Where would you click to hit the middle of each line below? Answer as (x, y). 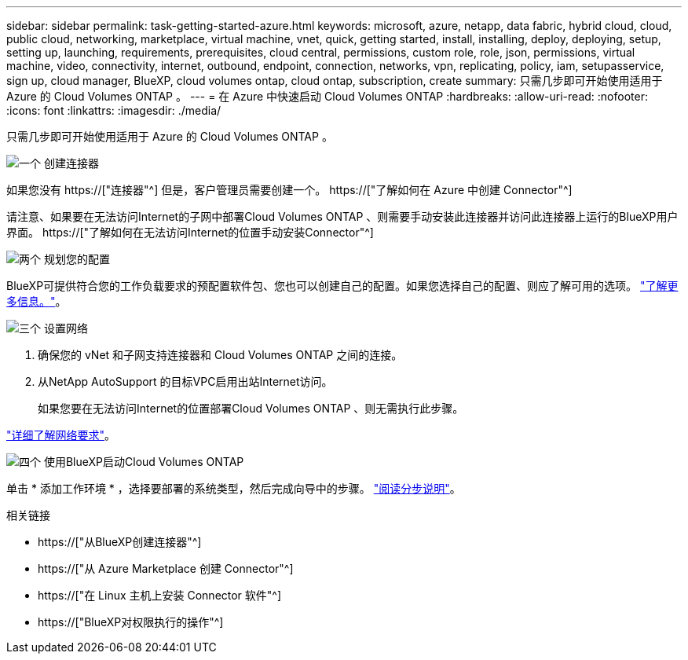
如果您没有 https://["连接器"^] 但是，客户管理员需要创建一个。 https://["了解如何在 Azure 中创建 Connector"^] (289, 190)
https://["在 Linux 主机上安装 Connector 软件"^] (160, 595)
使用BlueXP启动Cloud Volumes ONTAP (144, 462)
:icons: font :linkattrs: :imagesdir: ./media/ (114, 110)
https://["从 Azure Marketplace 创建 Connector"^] (166, 568)
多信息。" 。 (37, 301)
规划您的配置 (77, 259)
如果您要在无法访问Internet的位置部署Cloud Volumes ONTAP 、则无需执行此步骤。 (251, 408)
